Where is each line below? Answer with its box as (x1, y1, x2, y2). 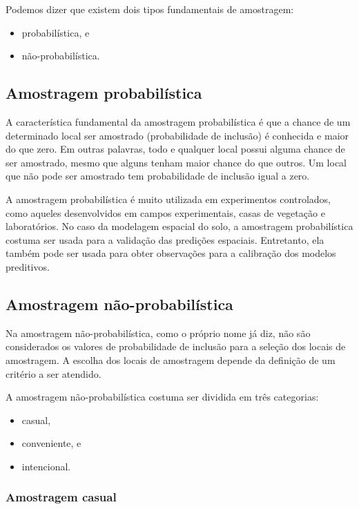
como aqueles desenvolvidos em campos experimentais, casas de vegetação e (6, 205, 325, 220)
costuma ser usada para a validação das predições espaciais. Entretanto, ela (6, 232, 324, 247)
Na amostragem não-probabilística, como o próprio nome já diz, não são (6, 325, 311, 340)
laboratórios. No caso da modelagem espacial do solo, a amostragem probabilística (6, 219, 353, 233)
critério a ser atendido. (6, 366, 101, 381)
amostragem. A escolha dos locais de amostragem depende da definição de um (6, 352, 336, 367)
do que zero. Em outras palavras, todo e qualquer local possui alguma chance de (6, 142, 345, 156)
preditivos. (6, 259, 50, 273)
